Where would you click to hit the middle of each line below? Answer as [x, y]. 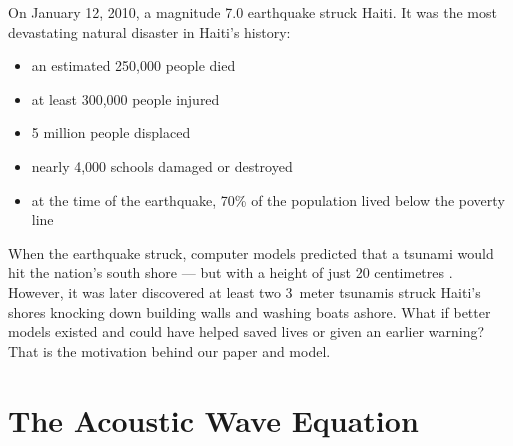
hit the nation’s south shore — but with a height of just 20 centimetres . [230, 272]
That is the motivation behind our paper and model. [169, 350]
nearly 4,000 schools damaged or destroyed [162, 165]
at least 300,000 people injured [125, 98]
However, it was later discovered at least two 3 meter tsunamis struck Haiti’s [244, 291]
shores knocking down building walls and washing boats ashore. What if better [249, 311]
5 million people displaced [111, 132]
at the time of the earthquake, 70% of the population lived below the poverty [268, 199]
